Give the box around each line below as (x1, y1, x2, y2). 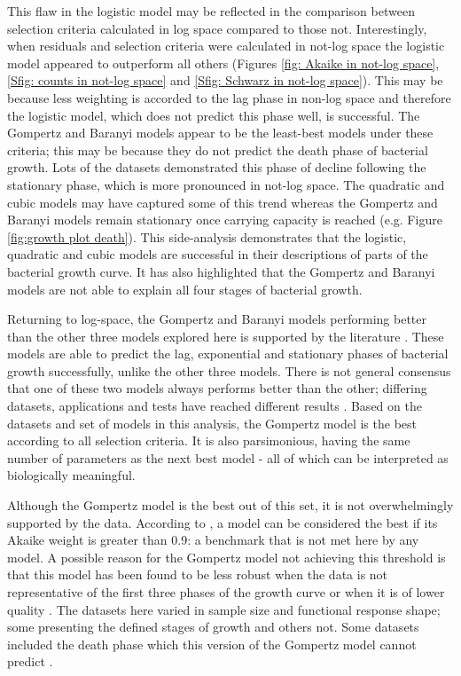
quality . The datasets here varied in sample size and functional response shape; (7, 600, 441, 618)
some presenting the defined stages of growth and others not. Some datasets (7, 617, 419, 636)
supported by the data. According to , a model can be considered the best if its (7, 513, 438, 531)
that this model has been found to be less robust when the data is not (7, 565, 388, 584)
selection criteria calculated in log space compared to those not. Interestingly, (7, 19, 427, 37)
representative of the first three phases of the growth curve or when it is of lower (7, 583, 445, 601)
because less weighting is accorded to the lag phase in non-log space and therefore (7, 88, 451, 106)
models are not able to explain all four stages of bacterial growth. (7, 279, 363, 298)
